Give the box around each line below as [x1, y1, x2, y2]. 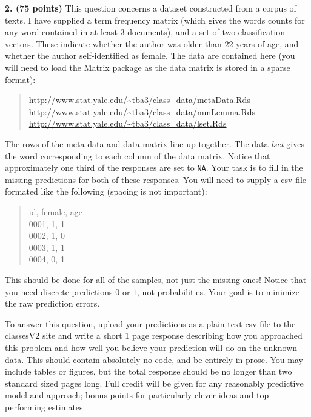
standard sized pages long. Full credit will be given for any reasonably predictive [5, 376, 304, 389]
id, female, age [28, 205, 83, 218]
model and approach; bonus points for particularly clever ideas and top [5, 389, 269, 401]
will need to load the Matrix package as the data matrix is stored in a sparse [5, 61, 290, 73]
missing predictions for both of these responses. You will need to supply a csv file [5, 173, 307, 185]
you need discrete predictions [5, 285, 113, 298]
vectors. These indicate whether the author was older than [5, 37, 222, 50]
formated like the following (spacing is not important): [5, 185, 207, 198]
